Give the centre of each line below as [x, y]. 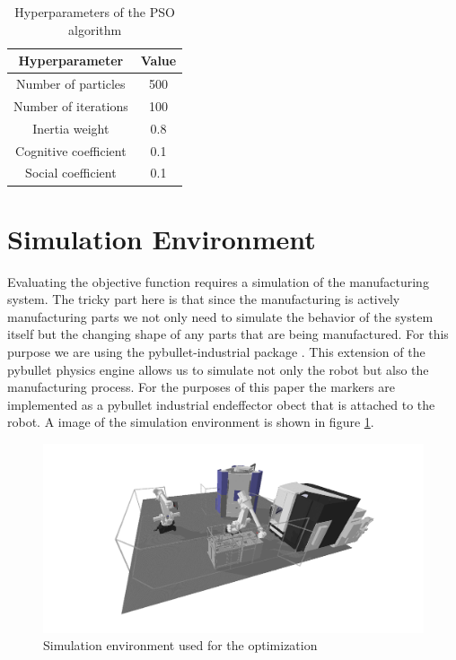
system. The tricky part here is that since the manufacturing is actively [204, 299]
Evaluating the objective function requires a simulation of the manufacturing [218, 281]
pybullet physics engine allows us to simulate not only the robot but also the [218, 369]
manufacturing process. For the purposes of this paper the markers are [201, 387]
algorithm [95, 29]
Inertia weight [71, 128]
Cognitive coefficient [71, 150]
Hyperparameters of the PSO [95, 12]
